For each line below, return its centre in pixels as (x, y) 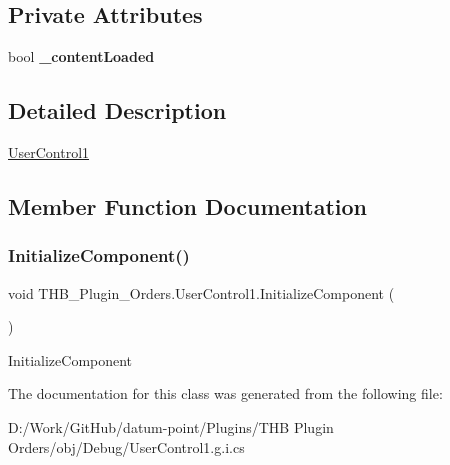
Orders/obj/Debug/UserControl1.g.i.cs (126, 446)
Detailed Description (117, 110)
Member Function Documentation (188, 205)
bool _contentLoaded (81, 56)
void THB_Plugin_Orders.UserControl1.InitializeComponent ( (201, 292)
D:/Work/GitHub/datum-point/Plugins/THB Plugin (171, 426)
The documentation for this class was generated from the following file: (225, 393)
